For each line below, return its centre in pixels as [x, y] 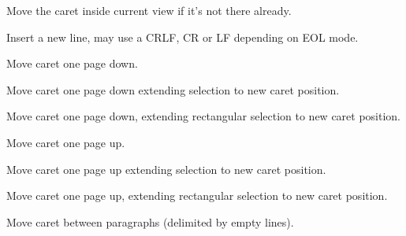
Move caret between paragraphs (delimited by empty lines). [150, 221]
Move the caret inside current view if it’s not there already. [149, 10]
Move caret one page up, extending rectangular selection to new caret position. [197, 195]
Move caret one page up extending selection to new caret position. [166, 169]
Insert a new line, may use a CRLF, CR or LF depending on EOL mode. [183, 37]
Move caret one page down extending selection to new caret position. [173, 89]
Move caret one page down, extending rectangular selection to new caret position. [204, 116]
